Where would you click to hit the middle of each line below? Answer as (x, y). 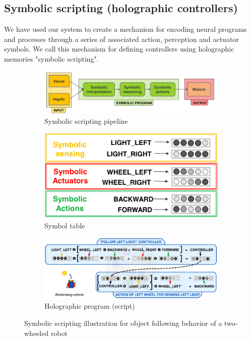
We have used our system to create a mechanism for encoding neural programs (126, 29)
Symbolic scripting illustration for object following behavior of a (123, 323)
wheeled (37, 333)
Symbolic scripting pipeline (86, 120)
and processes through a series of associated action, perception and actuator (121, 39)
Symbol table (65, 225)
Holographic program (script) (90, 306)
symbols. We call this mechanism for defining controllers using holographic (119, 49)
